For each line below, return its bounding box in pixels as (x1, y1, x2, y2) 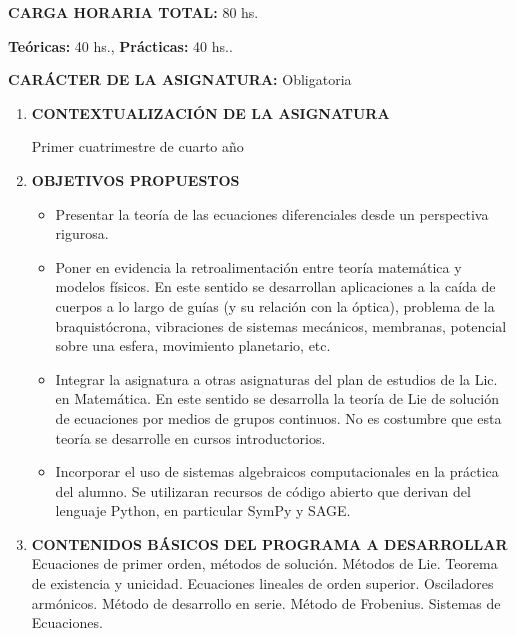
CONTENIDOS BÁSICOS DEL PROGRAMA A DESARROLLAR (31, 533, 508, 554)
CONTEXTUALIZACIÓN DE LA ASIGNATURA (31, 102, 390, 123)
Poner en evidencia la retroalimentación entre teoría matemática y (55, 256, 462, 277)
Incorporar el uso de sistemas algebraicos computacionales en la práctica (55, 461, 499, 482)
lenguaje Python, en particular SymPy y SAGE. (55, 500, 351, 521)
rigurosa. (55, 223, 109, 244)
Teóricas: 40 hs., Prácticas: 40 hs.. (8, 35, 233, 56)
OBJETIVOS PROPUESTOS (31, 169, 240, 190)
